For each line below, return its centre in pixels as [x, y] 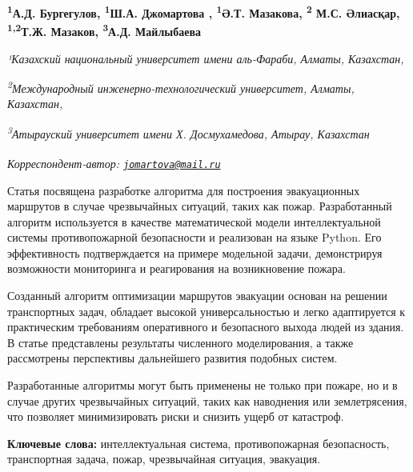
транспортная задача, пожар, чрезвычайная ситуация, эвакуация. [164, 459]
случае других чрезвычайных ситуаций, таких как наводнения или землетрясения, [207, 400]
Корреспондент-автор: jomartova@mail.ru [114, 163]
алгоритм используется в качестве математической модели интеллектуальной [194, 221]
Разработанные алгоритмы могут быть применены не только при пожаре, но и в [202, 385]
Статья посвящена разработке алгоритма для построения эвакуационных [184, 190]
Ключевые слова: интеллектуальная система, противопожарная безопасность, [198, 443]
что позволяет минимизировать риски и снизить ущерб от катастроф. [176, 416]
